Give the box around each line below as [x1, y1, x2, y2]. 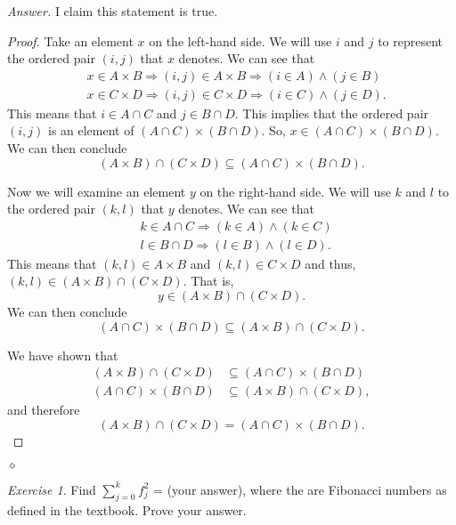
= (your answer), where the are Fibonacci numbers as [153, 480, 447, 498]
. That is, [183, 271, 234, 290]
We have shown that [7, 345, 118, 364]
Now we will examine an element [7, 182, 186, 200]
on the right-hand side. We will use [199, 182, 391, 200]
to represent [378, 31, 444, 50]
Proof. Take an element [7, 31, 134, 50]
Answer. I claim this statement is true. [7, 2, 218, 20]
